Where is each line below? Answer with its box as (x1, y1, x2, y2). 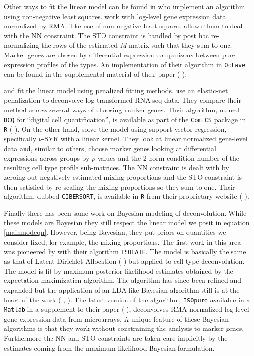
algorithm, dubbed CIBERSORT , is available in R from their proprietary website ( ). (4, 191, 249, 201)
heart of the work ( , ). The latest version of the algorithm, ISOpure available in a (4, 294, 250, 304)
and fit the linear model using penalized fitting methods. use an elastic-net (4, 85, 228, 95)
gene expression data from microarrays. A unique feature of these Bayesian (4, 313, 229, 324)
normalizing (4, 40, 39, 50)
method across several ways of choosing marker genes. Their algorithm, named (4, 105, 240, 114)
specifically (4, 133, 37, 143)
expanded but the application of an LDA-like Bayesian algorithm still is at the (4, 284, 240, 295)
